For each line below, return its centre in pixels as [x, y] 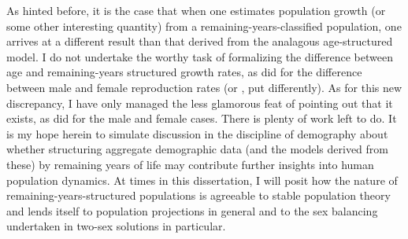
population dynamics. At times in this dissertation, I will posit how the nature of [202, 180]
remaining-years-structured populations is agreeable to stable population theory [198, 195]
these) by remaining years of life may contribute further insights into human [190, 164]
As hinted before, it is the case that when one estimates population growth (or [196, 10]
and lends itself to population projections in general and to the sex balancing [192, 210]
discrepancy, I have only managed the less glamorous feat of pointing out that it [200, 103]
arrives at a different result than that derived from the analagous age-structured [200, 41]
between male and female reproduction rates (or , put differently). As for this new [204, 87]
